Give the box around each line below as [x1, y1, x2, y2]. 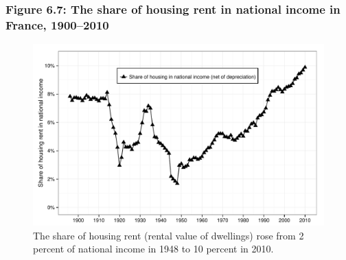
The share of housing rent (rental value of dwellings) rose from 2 [33, 228, 304, 242]
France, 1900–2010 [5, 16, 109, 33]
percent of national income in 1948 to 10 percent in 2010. [33, 241, 274, 256]
